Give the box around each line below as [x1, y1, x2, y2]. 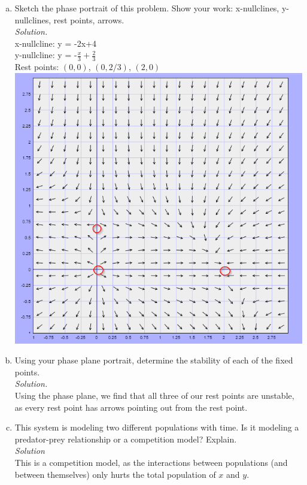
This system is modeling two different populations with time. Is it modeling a [14, 421, 299, 434]
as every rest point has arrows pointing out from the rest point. [14, 401, 248, 413]
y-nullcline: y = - [14, 48, 77, 61]
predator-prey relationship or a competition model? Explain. [14, 432, 237, 445]
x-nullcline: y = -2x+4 [14, 37, 96, 49]
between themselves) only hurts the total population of [14, 468, 216, 480]
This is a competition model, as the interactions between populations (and [14, 456, 288, 468]
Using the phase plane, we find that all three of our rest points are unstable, [14, 389, 294, 401]
